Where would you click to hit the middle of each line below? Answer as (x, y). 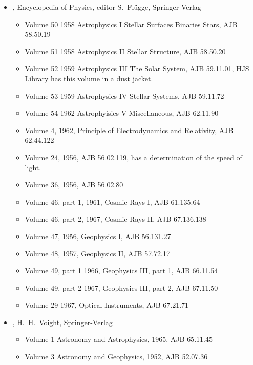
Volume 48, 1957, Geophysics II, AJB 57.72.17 (97, 253)
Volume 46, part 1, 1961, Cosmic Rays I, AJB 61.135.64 (112, 201)
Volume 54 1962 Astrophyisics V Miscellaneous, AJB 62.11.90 (122, 113)
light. (33, 167)
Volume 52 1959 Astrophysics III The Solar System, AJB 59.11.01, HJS (137, 68)
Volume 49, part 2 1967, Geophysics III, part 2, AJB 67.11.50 (121, 287)
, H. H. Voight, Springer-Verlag (62, 322)
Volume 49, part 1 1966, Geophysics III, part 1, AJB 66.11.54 (121, 271)
